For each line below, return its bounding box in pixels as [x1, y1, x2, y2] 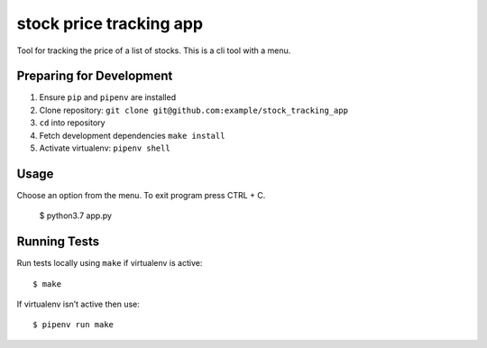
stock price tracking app [16, 14, 203, 33]
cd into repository [39, 117, 106, 128]
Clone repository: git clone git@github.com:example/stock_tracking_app [39, 105, 349, 115]
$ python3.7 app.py [39, 210, 113, 221]
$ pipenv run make [32, 320, 115, 330]
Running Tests [16, 234, 99, 250]
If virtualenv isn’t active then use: [16, 298, 140, 309]
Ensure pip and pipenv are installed [39, 92, 176, 103]
